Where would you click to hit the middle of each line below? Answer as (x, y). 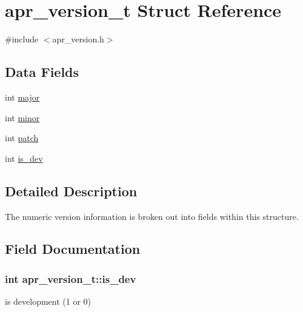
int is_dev (24, 158)
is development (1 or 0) (48, 301)
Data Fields (42, 72)
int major (22, 97)
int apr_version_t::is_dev (71, 278)
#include (22, 39)
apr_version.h (78, 39)
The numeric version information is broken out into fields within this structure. (152, 216)
